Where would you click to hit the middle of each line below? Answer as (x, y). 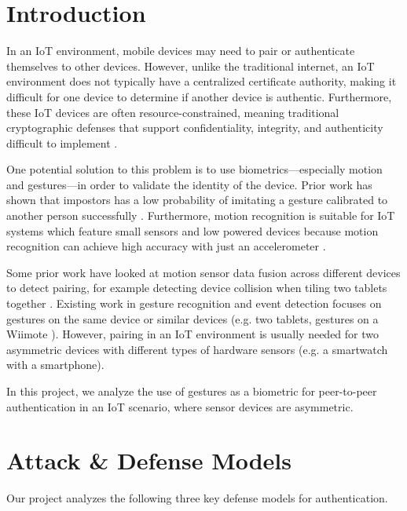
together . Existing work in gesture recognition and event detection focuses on (194, 303)
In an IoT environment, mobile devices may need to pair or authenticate (181, 51)
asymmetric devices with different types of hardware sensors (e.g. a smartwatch (197, 349)
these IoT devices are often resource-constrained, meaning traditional (173, 112)
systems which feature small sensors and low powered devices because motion (192, 230)
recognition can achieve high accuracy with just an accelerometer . (166, 246)
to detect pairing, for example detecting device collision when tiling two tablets (197, 288)
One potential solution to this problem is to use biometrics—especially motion (194, 169)
